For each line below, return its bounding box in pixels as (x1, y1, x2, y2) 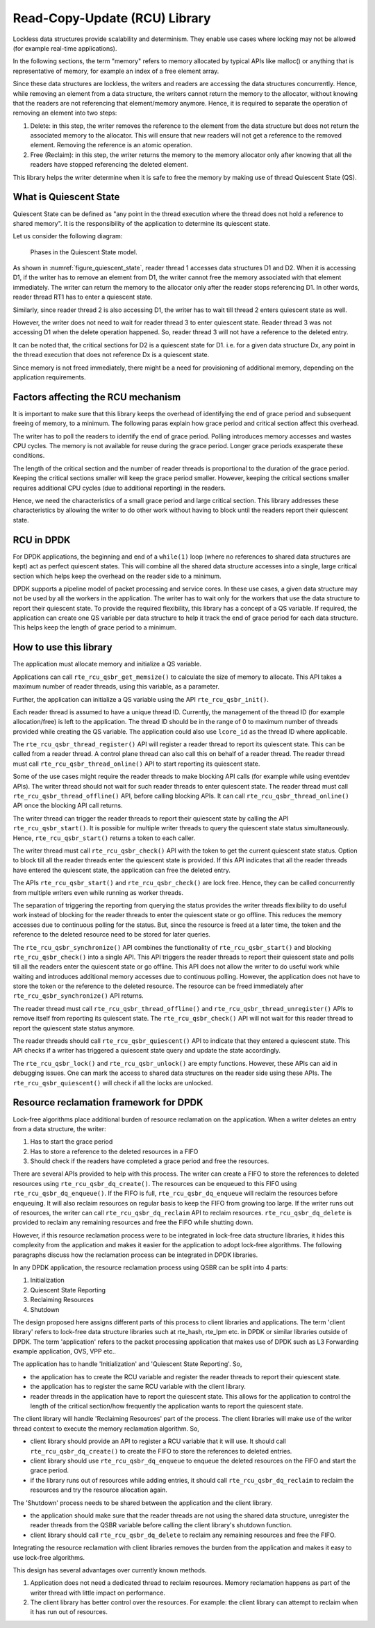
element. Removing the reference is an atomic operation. (30, 141, 193, 149)
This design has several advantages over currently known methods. (12, 1565, 207, 1574)
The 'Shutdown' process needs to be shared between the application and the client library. (12, 1498, 273, 1507)
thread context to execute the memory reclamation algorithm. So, (12, 1424, 199, 1433)
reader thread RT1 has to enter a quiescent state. (12, 293, 153, 302)
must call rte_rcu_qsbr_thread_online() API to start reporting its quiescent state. (12, 759, 260, 768)
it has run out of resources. (30, 1608, 108, 1616)
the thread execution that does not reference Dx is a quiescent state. (12, 351, 210, 359)
